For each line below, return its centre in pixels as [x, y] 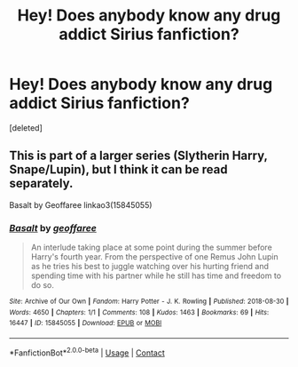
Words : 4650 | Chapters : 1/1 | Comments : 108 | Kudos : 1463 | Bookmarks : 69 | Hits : [139, 312]
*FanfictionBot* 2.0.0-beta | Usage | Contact [87, 352]
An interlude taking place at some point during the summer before [151, 247]
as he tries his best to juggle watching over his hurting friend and [149, 267]
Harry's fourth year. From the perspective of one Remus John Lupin [154, 257]
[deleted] [26, 128]
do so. [43, 285]
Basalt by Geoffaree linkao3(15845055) [81, 204]
